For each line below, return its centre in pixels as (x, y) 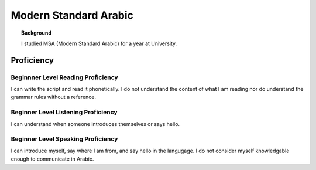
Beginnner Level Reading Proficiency (64, 77)
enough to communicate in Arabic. (52, 159)
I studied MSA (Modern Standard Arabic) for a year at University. (99, 43)
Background (37, 33)
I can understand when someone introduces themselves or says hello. (95, 124)
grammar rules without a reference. (54, 97)
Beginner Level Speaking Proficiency (64, 139)
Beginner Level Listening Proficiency (64, 113)
